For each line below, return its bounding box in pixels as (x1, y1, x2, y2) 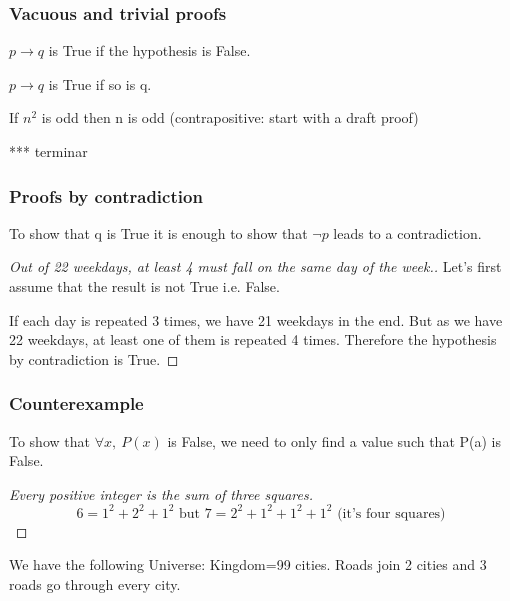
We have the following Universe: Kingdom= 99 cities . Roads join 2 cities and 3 (9, 554, 487, 575)
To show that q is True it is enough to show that (9, 222, 308, 243)
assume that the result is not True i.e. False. (9, 276, 280, 296)
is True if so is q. (48, 73, 152, 94)
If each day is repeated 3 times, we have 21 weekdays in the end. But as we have (9, 309, 503, 330)
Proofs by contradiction (9, 183, 203, 208)
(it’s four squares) (337, 506, 446, 521)
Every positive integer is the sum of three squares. (9, 483, 314, 504)
